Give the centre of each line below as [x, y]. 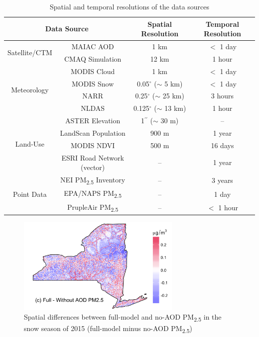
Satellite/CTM [30, 52]
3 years [222, 180]
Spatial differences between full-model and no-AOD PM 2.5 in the [123, 318]
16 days [222, 145]
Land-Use [30, 144]
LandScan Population [93, 132]
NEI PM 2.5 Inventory [93, 180]
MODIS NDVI [93, 145]
